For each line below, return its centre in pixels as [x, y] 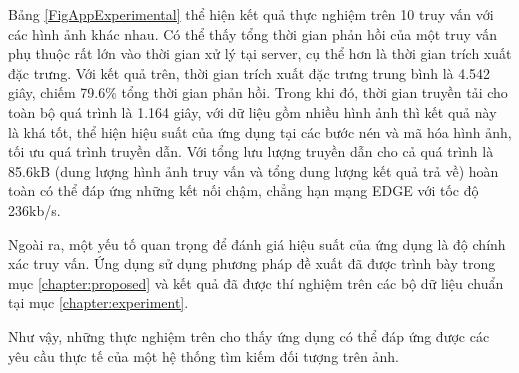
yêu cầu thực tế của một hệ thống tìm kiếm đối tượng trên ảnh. [203, 355]
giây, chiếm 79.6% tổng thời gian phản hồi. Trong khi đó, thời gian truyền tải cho [258, 92]
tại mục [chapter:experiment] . [98, 302]
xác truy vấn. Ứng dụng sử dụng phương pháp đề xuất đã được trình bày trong [252, 263]
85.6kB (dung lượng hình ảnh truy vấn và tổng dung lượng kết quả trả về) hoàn [253, 170]
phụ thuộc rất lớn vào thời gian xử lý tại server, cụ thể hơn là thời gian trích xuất [260, 53]
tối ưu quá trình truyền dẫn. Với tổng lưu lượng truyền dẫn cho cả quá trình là [251, 151]
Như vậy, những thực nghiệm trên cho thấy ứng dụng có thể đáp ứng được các [249, 335]
